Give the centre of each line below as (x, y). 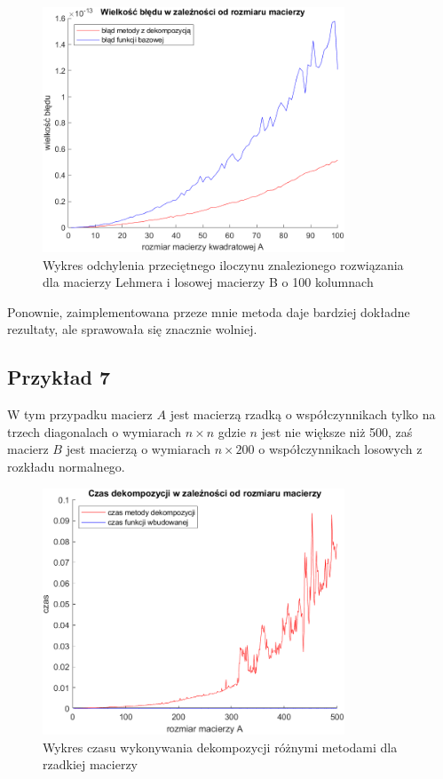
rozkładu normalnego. (66, 467)
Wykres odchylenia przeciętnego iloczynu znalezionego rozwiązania (223, 264)
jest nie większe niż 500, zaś (337, 431)
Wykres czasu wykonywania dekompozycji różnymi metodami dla (220, 747)
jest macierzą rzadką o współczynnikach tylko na (303, 414)
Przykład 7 (59, 377)
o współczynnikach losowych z (340, 449)
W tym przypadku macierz (80, 414)
